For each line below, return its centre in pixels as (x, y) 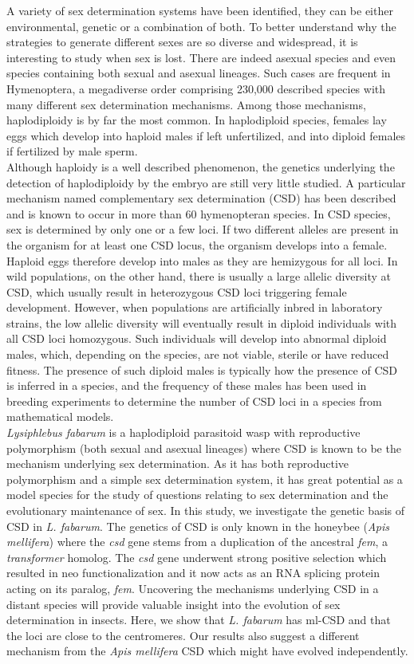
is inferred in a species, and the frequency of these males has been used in (187, 385)
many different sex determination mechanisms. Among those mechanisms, (186, 104)
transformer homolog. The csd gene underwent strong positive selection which (197, 557)
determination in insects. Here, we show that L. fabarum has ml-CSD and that (199, 620)
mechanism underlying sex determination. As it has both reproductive (178, 464)
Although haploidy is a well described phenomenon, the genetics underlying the (201, 166)
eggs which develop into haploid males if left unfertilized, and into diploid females (206, 135)
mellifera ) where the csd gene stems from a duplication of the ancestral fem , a (197, 542)
